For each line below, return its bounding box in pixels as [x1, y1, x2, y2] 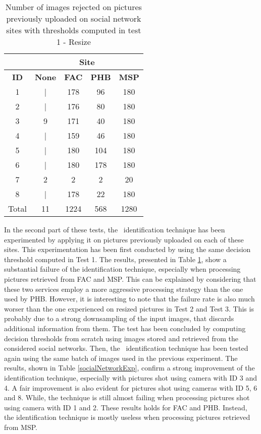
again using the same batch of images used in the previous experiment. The [4, 352, 238, 363]
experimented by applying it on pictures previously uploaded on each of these [4, 234, 244, 244]
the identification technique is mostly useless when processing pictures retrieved [4, 412, 250, 422]
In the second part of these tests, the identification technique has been [4, 224, 225, 234]
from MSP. [4, 421, 37, 432]
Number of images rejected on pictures [5, 1, 142, 13]
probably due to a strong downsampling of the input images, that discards [4, 313, 234, 324]
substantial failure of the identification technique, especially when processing [4, 264, 241, 274]
